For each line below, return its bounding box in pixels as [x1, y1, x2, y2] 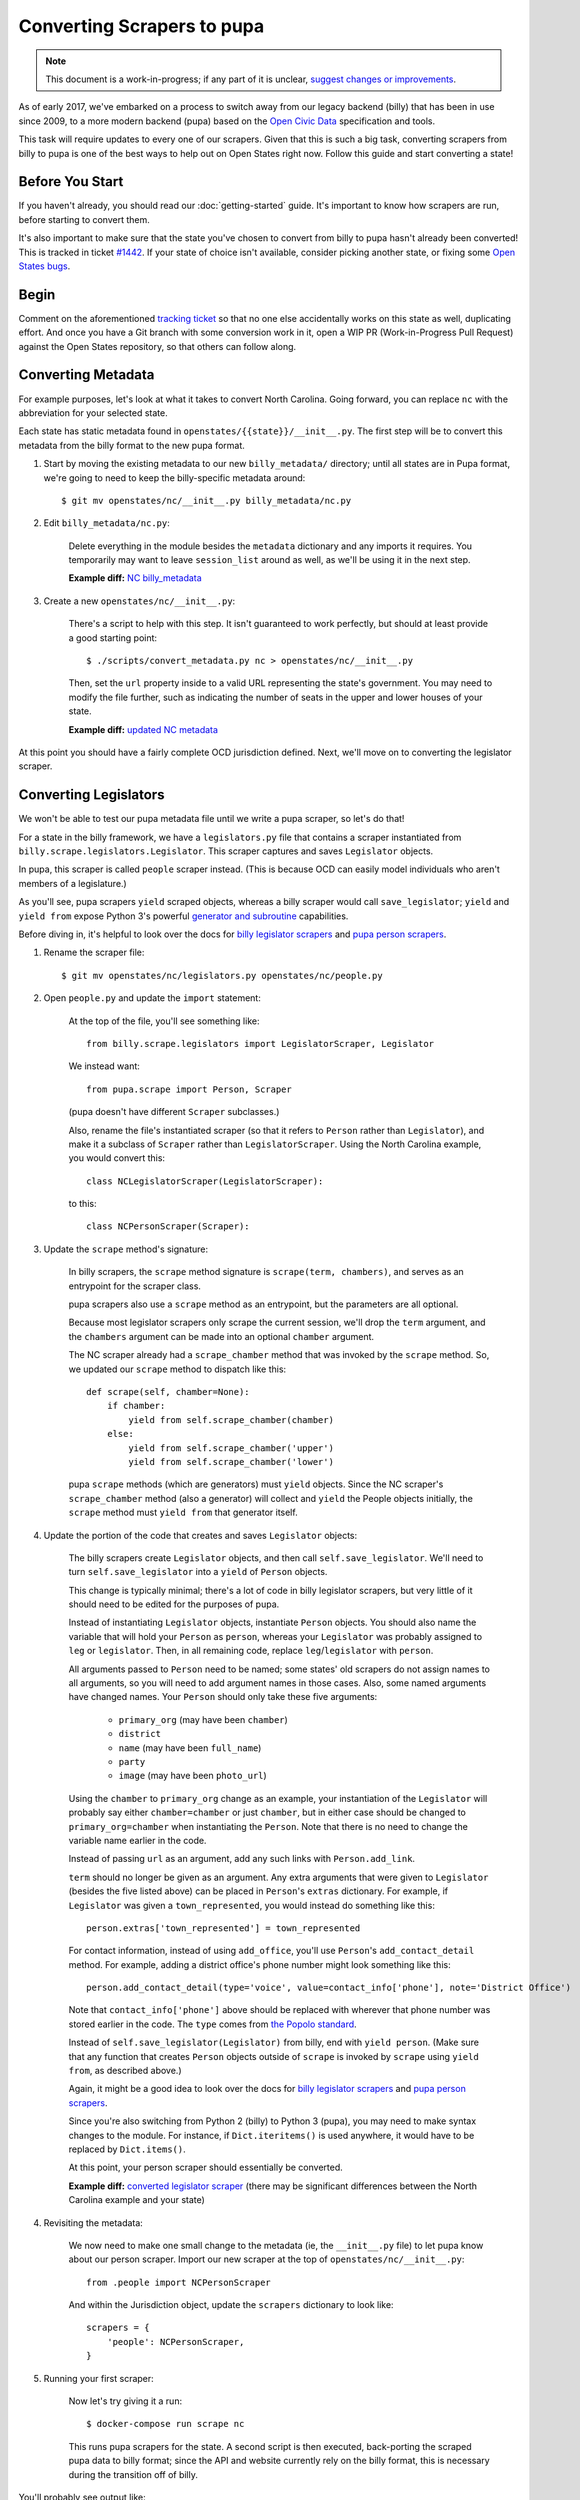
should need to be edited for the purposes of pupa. [68, 1598, 280, 1610]
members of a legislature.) [18, 877, 127, 889]
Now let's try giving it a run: [68, 2395, 183, 2407]
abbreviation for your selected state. [18, 406, 169, 419]
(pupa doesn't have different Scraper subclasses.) [68, 1106, 280, 1118]
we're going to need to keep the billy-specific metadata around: [43, 471, 306, 484]
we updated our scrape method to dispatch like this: [68, 1363, 287, 1375]
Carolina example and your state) [68, 2194, 205, 2206]
